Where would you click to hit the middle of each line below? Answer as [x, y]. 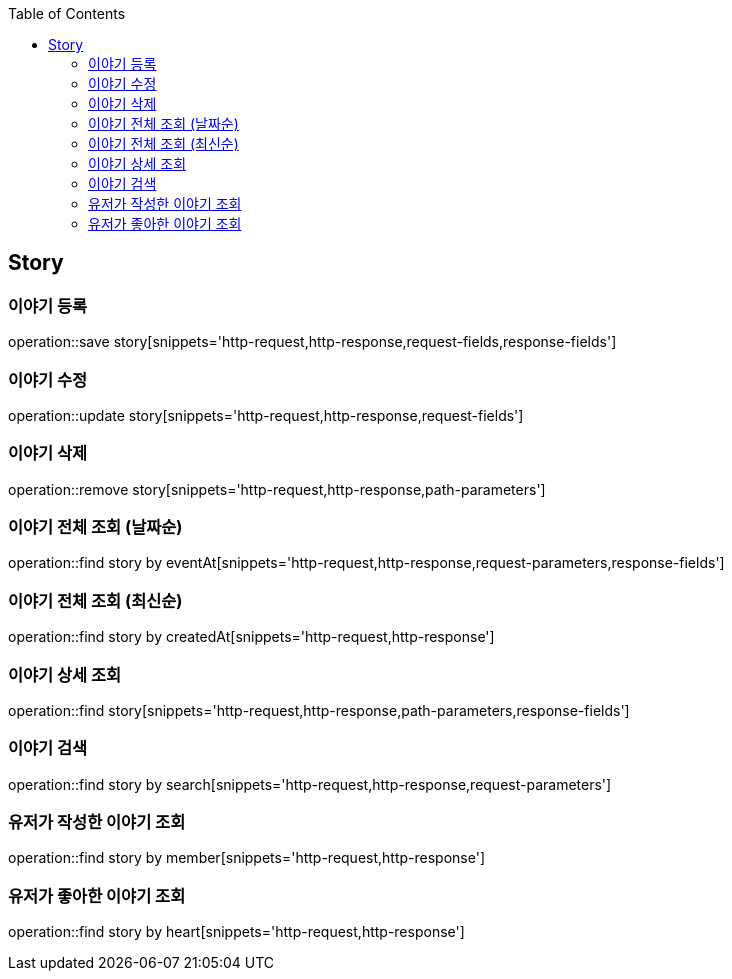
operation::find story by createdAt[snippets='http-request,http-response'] [251, 637]
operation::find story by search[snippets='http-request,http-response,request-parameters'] [310, 784]
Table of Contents [67, 13]
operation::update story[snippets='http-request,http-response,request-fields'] [266, 415]
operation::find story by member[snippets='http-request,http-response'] [246, 858]
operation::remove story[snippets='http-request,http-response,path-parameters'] [277, 489]
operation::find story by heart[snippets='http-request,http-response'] [236, 932]
